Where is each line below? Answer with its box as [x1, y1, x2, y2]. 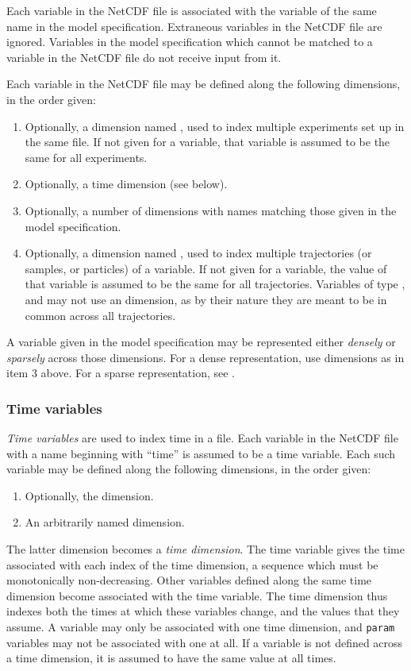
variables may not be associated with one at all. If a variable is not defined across [6, 634, 403, 650]
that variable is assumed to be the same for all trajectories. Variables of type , [25, 276, 405, 292]
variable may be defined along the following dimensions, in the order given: [6, 461, 371, 477]
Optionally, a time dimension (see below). [25, 175, 228, 192]
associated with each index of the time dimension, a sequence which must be [6, 556, 378, 573]
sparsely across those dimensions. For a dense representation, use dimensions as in [6, 349, 405, 365]
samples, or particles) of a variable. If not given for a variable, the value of [25, 260, 387, 276]
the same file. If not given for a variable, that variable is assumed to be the [25, 133, 390, 150]
